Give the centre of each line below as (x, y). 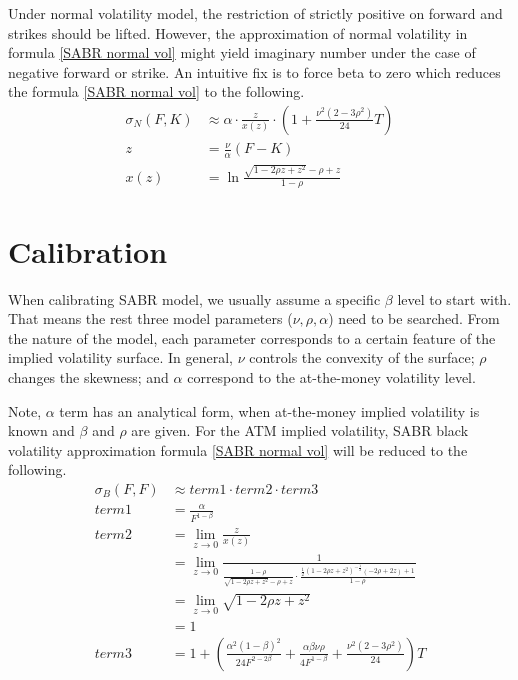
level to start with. (454, 298)
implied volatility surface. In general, (120, 357)
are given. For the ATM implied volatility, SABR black (300, 430)
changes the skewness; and (88, 376)
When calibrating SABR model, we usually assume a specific (194, 298)
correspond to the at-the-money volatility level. (331, 376)
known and (41, 430)
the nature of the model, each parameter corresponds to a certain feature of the (252, 337)
